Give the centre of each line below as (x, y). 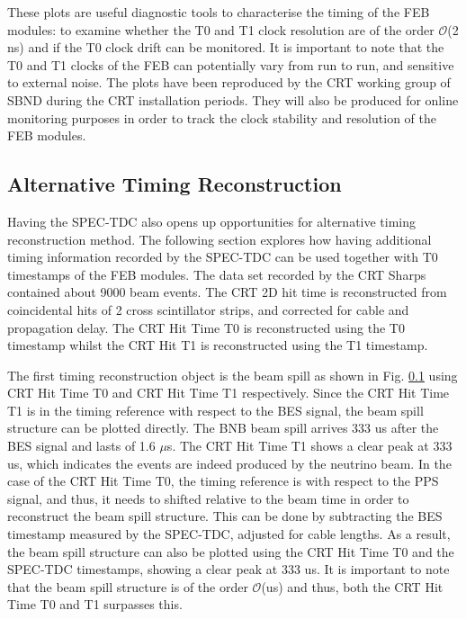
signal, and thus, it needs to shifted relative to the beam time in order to (208, 498)
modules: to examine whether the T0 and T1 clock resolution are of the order (221, 29)
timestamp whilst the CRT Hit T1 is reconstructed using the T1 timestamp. (218, 345)
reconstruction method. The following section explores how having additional (220, 239)
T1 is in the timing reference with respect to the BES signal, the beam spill (215, 410)
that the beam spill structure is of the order (128, 586)
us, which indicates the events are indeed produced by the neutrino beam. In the (229, 463)
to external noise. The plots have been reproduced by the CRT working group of (229, 82)
